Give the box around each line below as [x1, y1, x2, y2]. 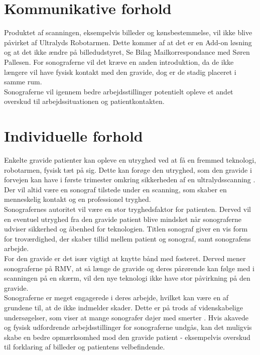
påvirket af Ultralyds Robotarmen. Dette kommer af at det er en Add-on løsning [4, 37, 252, 47]
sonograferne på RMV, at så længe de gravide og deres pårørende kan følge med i [4, 263, 254, 273]
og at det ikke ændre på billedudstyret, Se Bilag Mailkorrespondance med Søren [4, 47, 250, 57]
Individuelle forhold [4, 126, 143, 146]
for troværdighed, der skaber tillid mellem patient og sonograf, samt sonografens [4, 233, 251, 244]
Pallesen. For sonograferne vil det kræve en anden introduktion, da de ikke [4, 56, 234, 67]
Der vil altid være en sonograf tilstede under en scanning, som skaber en [4, 184, 227, 194]
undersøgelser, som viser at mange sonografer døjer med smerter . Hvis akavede [4, 312, 248, 322]
